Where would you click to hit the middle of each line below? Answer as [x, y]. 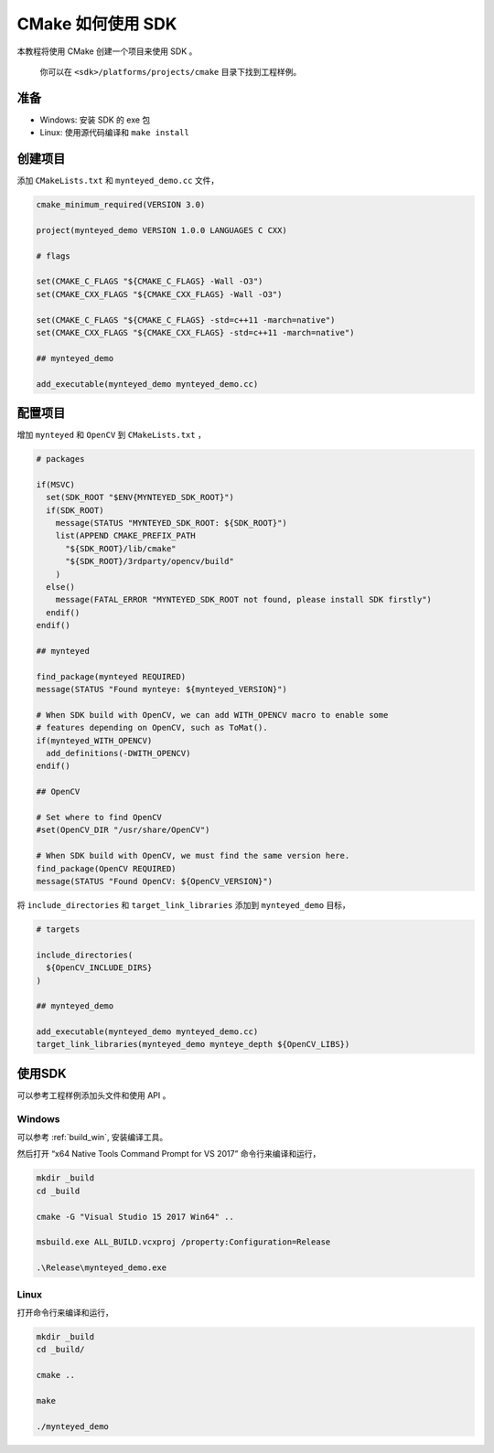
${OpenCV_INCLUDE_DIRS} [99, 968]
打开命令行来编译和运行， [65, 1312]
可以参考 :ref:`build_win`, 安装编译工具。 [92, 1138]
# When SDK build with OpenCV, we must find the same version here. [193, 856]
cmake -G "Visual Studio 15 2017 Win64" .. [135, 1217]
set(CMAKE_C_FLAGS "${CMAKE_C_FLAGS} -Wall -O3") [150, 282]
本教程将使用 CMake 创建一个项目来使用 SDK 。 [107, 51]
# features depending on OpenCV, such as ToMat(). [152, 728]
